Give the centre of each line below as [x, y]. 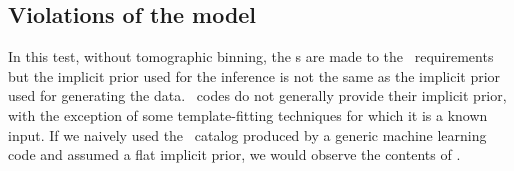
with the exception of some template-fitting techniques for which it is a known [248, 114]
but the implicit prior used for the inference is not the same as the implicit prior [254, 75]
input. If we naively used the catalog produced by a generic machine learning [247, 134]
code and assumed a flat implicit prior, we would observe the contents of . [234, 154]
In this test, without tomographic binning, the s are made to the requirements [251, 56]
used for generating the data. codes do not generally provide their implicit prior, [257, 95]
